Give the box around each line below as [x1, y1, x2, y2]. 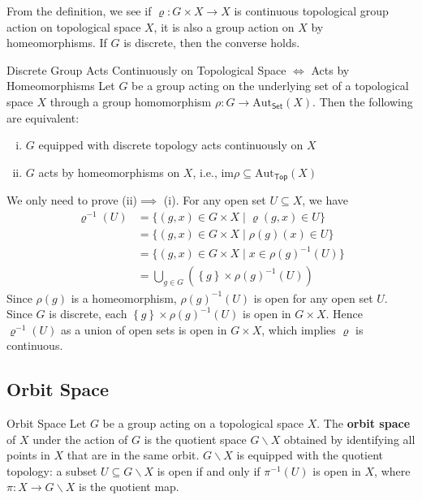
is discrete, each [49, 305, 127, 322]
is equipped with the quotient [236, 446, 384, 463]
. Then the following [312, 93, 413, 110]
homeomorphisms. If [6, 34, 107, 51]
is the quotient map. [78, 478, 179, 495]
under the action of [32, 430, 128, 447]
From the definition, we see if [6, 2, 152, 19]
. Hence [325, 305, 363, 322]
